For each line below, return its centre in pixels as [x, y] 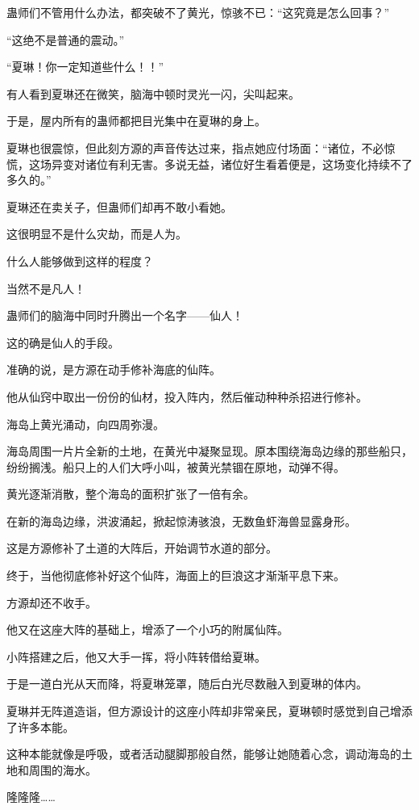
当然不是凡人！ [46, 288]
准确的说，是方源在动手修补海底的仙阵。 [114, 369]
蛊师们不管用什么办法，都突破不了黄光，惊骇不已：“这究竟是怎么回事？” [198, 12]
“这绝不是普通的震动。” [66, 39]
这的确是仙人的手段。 [63, 342]
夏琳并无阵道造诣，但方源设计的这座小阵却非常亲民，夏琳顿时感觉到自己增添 [209, 711]
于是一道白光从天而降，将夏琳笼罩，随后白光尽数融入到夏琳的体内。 [187, 684]
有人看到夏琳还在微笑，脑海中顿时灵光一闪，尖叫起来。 [153, 93]
